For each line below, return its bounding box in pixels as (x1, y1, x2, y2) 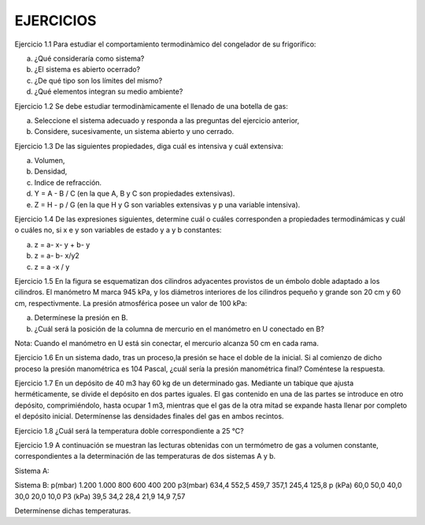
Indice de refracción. (34, 177, 102, 187)
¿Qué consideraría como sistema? (34, 54, 145, 63)
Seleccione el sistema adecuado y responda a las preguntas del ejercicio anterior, (34, 115, 300, 125)
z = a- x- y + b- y (34, 240, 91, 249)
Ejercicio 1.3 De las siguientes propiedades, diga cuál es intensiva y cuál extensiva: (14, 141, 283, 151)
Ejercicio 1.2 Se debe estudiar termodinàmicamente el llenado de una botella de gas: (14, 101, 289, 110)
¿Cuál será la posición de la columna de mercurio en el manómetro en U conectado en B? (34, 324, 324, 333)
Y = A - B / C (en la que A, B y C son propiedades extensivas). (34, 189, 235, 199)
